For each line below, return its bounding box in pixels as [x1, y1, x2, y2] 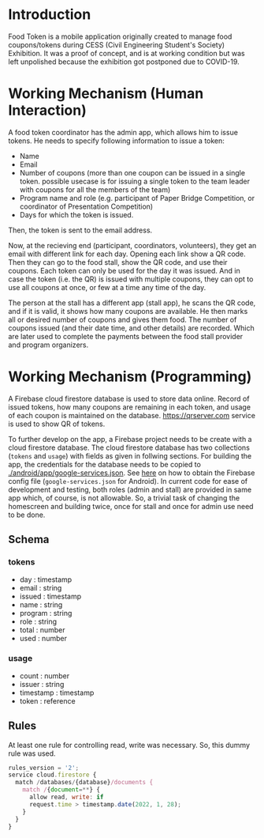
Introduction [8, 6, 91, 24]
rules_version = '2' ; [8, 764, 80, 772]
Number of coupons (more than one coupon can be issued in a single [19, 168, 246, 177]
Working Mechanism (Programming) [8, 368, 252, 386]
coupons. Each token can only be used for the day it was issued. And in [8, 266, 240, 275]
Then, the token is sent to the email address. [8, 225, 153, 235]
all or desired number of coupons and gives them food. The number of [8, 315, 237, 324]
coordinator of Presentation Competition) [19, 202, 154, 211]
